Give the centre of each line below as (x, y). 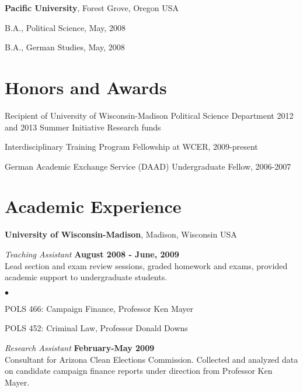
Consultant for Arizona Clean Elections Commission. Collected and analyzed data (151, 359)
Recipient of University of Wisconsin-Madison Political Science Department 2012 (149, 115)
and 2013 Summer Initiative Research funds (83, 127)
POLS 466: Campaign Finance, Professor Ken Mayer (99, 308)
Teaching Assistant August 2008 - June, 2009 (92, 254)
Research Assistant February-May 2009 (80, 347)
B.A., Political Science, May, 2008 (65, 27)
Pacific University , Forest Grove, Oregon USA (92, 8)
